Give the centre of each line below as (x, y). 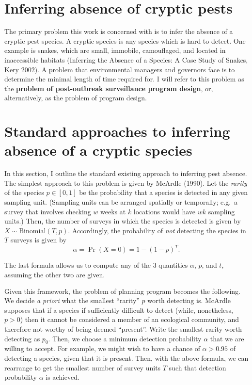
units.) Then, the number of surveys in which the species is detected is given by (123, 221)
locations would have (165, 211)
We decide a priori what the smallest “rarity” (72, 300)
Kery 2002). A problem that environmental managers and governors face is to (120, 69)
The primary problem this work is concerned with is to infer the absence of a (119, 31)
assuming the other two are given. (55, 275)
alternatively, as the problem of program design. (76, 98)
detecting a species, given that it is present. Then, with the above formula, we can (126, 358)
